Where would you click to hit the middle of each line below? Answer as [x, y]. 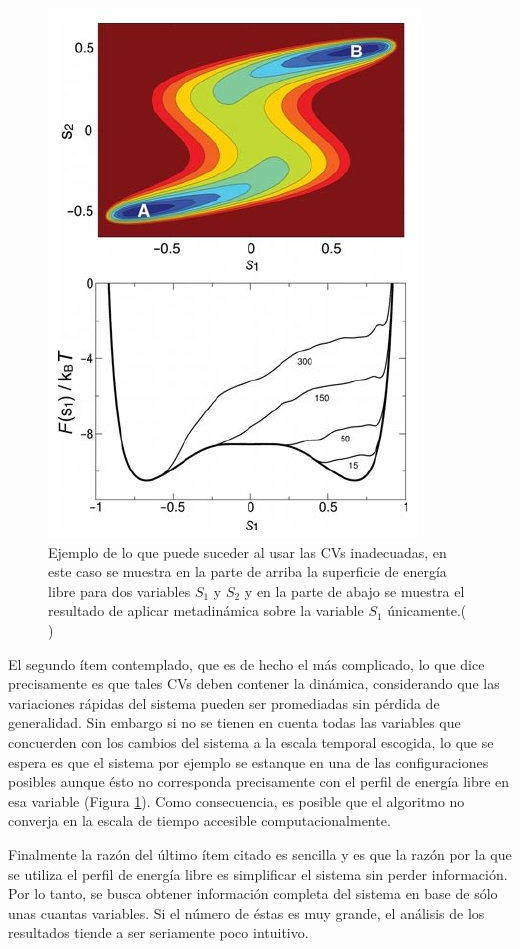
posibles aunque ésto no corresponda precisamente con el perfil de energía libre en [259, 781]
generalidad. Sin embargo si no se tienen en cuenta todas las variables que [234, 722]
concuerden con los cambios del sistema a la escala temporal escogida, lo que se [251, 741]
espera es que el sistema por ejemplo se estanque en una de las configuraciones [248, 761]
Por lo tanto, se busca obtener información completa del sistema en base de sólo [253, 893]
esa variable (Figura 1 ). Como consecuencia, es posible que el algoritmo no [236, 800]
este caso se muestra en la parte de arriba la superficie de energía [247, 571]
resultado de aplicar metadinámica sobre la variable [206, 610]
